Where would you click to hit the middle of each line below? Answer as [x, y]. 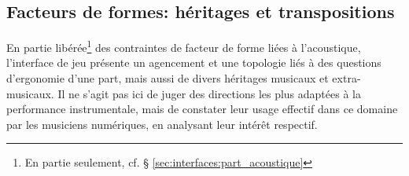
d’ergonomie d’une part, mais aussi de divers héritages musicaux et [168, 78]
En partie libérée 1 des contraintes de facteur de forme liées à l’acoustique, [184, 46]
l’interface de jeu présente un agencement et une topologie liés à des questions [194, 62]
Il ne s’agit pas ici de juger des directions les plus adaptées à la [209, 93]
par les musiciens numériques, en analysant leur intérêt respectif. [162, 124]
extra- [346, 78]
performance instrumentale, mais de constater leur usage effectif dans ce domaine [202, 109]
